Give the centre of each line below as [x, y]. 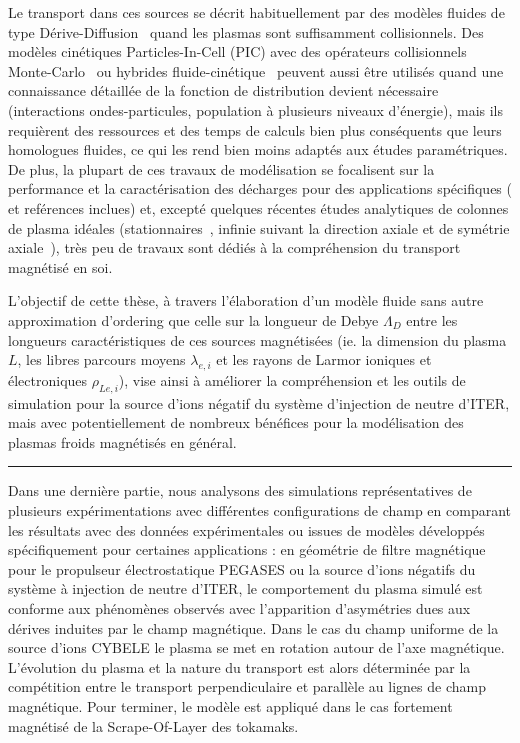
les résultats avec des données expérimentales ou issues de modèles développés [246, 529]
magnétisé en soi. [60, 266]
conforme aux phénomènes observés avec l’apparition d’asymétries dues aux [239, 608]
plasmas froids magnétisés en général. [122, 441]
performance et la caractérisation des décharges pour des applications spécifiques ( [260, 188]
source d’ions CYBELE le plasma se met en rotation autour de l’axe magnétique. [256, 647]
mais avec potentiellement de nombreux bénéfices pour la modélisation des [236, 422]
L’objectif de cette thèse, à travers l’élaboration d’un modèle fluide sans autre [246, 300]
